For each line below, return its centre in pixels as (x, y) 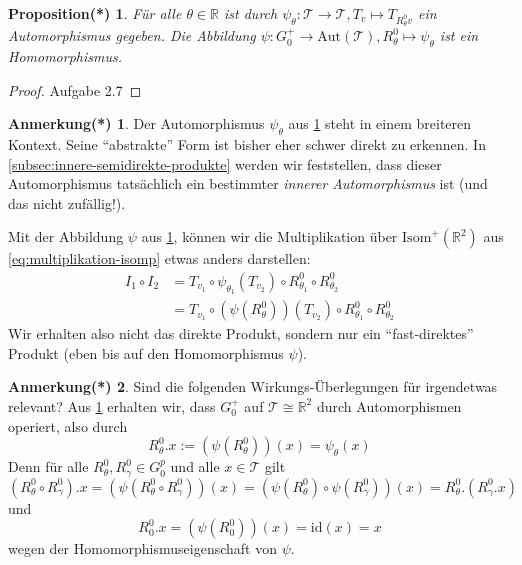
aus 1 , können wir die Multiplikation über (269, 236)
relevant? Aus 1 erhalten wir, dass (112, 405)
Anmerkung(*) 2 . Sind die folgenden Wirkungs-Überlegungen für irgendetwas (253, 386)
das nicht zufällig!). (67, 202)
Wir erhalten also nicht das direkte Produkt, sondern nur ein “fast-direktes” (241, 333)
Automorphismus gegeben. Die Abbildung (132, 35)
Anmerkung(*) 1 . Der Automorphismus (136, 123)
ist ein (459, 35)
